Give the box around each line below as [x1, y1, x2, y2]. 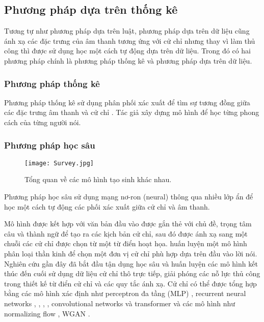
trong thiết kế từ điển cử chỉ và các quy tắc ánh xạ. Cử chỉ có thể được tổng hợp [4, 278, 257, 288]
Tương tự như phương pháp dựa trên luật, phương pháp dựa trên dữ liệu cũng [4, 25, 250, 36]
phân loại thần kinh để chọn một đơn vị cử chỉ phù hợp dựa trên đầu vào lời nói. [4, 248, 257, 259]
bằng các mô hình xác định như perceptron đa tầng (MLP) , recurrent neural [4, 288, 246, 299]
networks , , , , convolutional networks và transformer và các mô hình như [4, 298, 235, 308]
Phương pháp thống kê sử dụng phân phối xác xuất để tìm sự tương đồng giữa [4, 97, 250, 107]
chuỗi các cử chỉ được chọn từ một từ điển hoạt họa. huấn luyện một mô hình [4, 238, 247, 249]
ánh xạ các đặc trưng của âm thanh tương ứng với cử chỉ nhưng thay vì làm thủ [4, 35, 255, 46]
